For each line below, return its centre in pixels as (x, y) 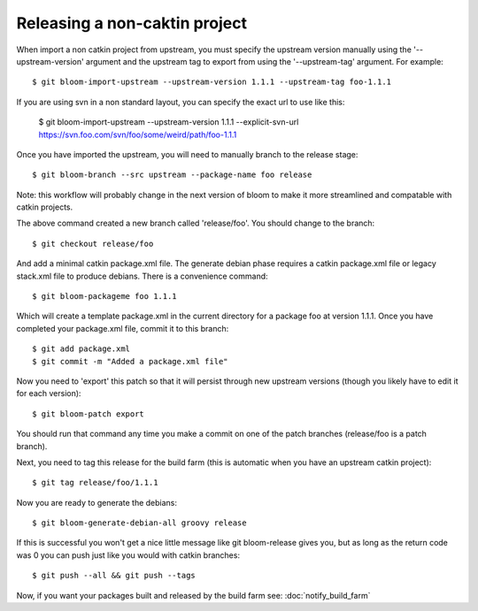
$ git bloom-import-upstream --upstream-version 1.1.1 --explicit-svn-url (169, 122)
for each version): (49, 393)
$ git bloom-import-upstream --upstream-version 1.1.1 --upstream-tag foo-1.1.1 (212, 82)
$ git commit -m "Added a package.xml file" (131, 361)
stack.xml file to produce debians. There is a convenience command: (143, 276)
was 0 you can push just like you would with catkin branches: (128, 555)
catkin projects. (45, 207)
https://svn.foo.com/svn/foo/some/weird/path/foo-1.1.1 (138, 134)
